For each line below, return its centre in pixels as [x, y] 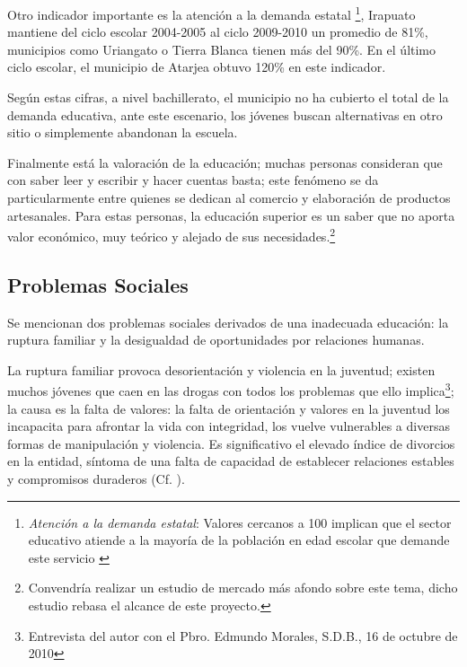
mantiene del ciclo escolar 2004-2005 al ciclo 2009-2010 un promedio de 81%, [218, 32]
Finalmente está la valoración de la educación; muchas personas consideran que [225, 162]
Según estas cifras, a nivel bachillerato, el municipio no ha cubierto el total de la [228, 97]
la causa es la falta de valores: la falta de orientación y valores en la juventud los [229, 408]
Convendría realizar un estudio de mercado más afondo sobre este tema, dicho [243, 588]
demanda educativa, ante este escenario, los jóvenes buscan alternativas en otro [225, 114]
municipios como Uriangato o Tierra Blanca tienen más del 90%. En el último [222, 49]
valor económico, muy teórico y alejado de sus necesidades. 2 [172, 235]
